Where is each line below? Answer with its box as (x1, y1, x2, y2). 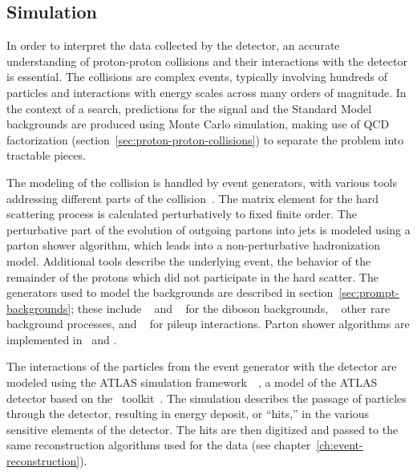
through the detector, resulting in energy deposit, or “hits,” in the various (6, 405, 370, 422)
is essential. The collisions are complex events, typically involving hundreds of (6, 68, 388, 85)
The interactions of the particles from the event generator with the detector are (6, 358, 397, 375)
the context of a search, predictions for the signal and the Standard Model (6, 99, 372, 116)
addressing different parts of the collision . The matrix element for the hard (6, 189, 379, 206)
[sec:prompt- (338, 284, 399, 301)
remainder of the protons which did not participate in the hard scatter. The (6, 268, 379, 285)
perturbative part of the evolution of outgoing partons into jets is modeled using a (6, 221, 411, 237)
